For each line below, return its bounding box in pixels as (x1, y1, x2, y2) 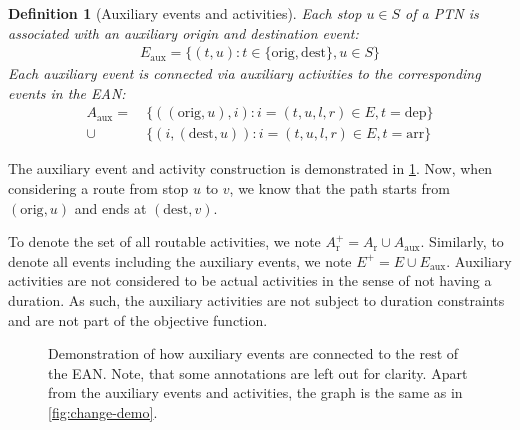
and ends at (74, 197, 147, 218)
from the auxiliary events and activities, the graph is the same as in (48, 382, 463, 403)
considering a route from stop (8, 178, 189, 199)
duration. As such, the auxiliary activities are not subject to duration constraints (8, 290, 505, 311)
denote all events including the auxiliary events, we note (8, 250, 352, 271)
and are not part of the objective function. (8, 309, 268, 330)
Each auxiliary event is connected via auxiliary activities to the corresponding (8, 63, 481, 84)
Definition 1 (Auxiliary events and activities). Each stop (8, 3, 362, 23)
